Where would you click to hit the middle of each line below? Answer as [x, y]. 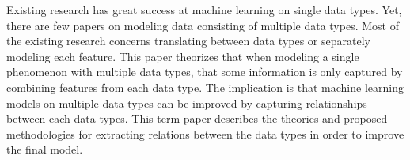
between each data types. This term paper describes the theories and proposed [197, 118]
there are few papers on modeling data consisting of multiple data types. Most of [203, 25]
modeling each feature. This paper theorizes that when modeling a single [183, 56]
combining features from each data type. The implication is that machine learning [205, 87]
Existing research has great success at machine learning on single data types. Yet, [204, 10]
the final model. [45, 149]
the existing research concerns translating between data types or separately [188, 41]
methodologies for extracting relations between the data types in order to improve [205, 133]
